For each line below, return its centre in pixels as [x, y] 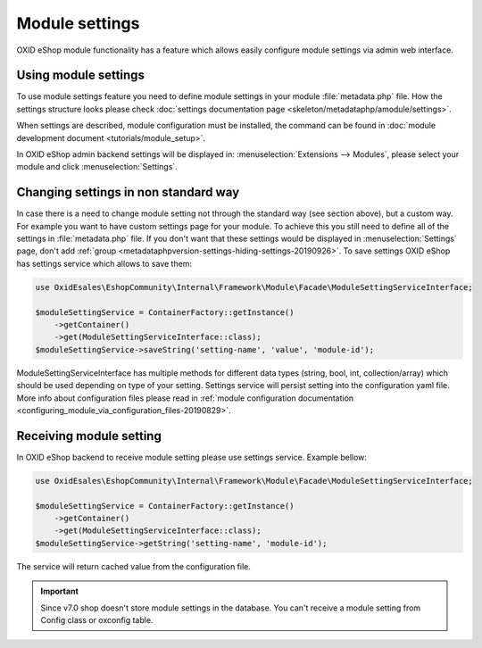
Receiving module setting [89, 436]
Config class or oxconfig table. [97, 619]
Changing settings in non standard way [128, 192]
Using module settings [80, 75]
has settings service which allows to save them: [104, 263]
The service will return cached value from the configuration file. [134, 566]
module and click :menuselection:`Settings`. [97, 167]
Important [60, 591]
